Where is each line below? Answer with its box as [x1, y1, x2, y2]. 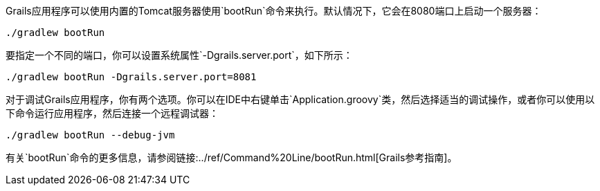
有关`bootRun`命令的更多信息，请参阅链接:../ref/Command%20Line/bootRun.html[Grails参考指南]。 [6, 152, 457, 163]
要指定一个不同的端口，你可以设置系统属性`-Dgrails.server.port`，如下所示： [6, 49, 353, 61]
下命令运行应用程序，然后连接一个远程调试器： [6, 107, 219, 119]
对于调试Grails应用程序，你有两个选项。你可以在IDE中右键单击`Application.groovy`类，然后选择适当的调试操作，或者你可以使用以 [6, 93, 595, 105]
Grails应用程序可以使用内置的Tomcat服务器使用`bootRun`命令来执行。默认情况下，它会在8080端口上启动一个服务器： [6, 5, 542, 17]
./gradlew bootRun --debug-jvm [6, 129, 175, 140]
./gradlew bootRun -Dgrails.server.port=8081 [6, 71, 257, 82]
